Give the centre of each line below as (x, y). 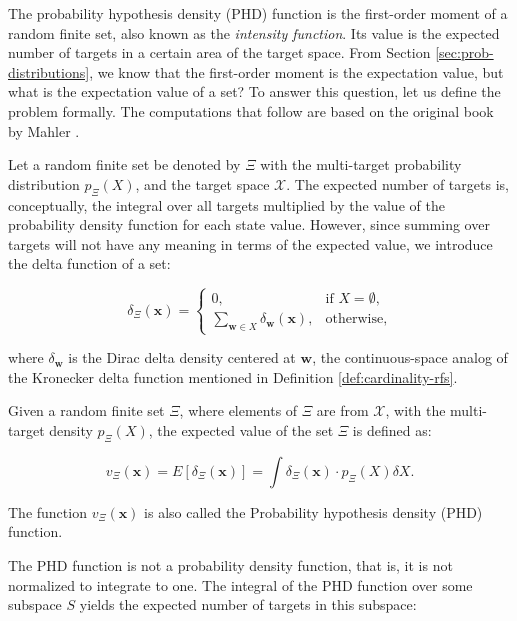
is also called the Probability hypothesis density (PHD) (313, 511)
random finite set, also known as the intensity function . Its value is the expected (254, 32)
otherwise (354, 319)
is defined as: (392, 430)
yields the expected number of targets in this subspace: (248, 604)
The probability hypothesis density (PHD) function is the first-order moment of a (258, 13)
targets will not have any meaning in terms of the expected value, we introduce (250, 243)
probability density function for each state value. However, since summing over (249, 224)
